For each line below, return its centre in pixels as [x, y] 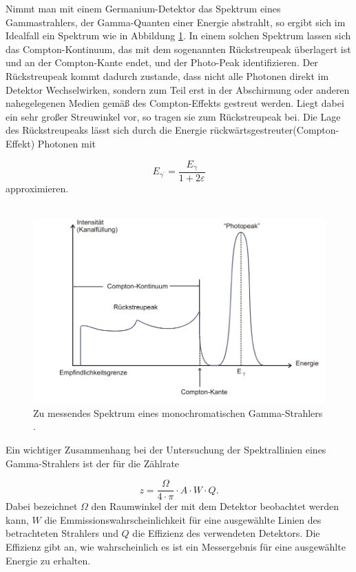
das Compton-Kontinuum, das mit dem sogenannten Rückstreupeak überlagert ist [178, 49]
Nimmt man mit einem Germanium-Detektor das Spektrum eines [143, 8]
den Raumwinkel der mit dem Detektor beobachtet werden [215, 506]
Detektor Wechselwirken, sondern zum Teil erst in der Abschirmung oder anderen [178, 89]
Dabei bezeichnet [42, 506]
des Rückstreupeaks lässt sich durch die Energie [106, 130]
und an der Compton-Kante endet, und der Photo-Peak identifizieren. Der [162, 62]
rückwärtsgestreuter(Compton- [274, 130]
